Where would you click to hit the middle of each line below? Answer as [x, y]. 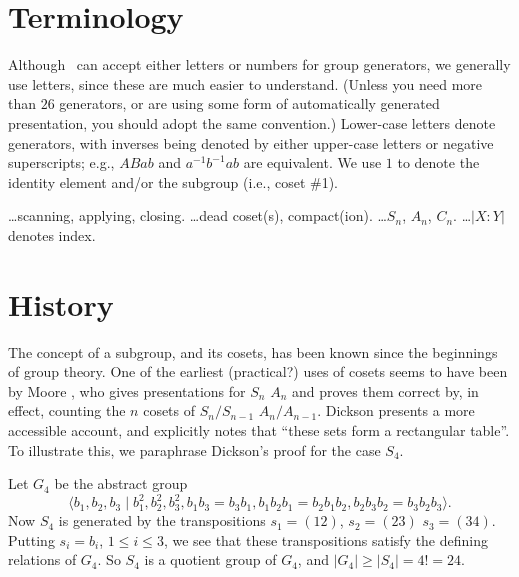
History [61, 303]
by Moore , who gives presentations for [127, 390]
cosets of [169, 410]
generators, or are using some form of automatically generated [249, 103]
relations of [42, 559]
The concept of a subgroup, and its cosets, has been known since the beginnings [253, 351]
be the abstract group [121, 483]
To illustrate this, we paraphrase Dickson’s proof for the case [194, 449]
